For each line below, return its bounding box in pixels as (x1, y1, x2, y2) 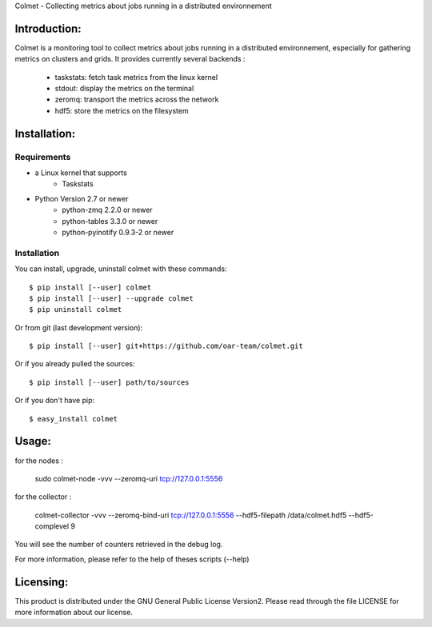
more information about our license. (14, 608, 134, 617)
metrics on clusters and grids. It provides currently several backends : (14, 54, 246, 64)
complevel (34, 521, 70, 531)
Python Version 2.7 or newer (34, 194, 129, 203)
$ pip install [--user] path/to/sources (29, 377, 190, 387)
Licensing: (14, 575, 69, 589)
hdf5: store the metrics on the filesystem (54, 106, 189, 115)
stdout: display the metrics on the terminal (54, 84, 194, 94)
